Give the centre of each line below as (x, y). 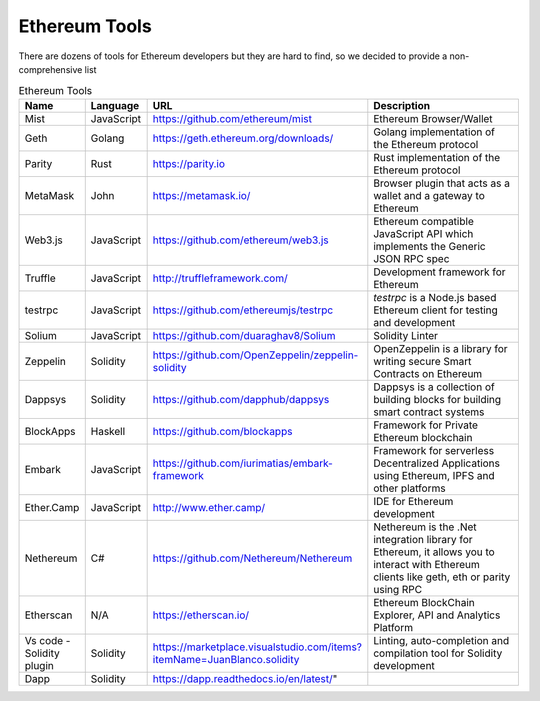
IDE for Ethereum (413, 501)
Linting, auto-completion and (441, 640)
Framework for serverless (434, 450)
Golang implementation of (434, 132)
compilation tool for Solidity (438, 653)
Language (115, 105)
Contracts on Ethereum (428, 373)
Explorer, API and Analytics (437, 615)
